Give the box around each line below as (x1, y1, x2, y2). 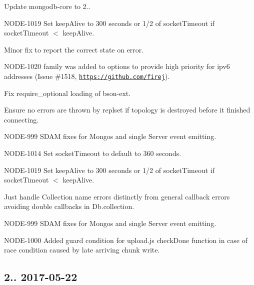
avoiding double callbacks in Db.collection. (4, 201, 134, 211)
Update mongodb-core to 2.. (4, 1, 90, 11)
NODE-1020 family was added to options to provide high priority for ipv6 (4, 61, 230, 71)
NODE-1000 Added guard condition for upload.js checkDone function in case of (4, 234, 247, 245)
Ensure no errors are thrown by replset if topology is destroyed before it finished (4, 104, 250, 115)
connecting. (4, 114, 39, 124)
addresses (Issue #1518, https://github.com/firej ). (4, 70, 170, 81)
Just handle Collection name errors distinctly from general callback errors (4, 191, 230, 201)
